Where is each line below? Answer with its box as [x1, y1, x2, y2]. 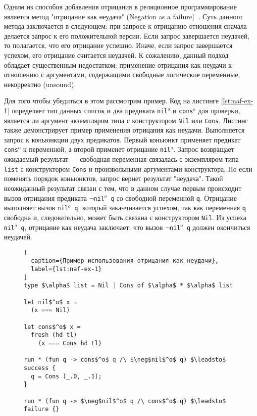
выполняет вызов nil [4, 202, 68, 213]
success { [24, 364, 56, 371]
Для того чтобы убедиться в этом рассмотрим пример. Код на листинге [4, 95, 219, 106]
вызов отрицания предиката [4, 192, 87, 203]
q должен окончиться [187, 222, 250, 232]
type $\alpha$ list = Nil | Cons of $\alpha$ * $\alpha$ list [24, 282, 233, 289]
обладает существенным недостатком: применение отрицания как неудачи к [4, 59, 232, 70]
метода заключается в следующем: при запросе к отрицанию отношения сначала [4, 21, 247, 31]
